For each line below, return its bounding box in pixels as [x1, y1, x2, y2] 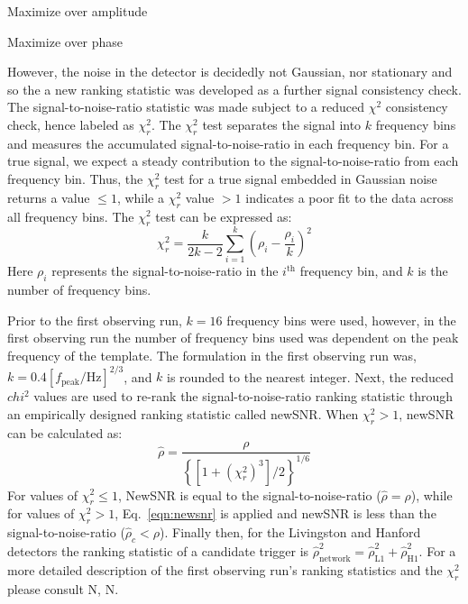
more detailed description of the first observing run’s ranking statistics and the [7, 560, 443, 579]
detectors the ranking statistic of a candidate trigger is [7, 541, 309, 560]
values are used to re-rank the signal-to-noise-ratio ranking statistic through [33, 387, 453, 406]
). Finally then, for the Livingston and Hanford [160, 523, 421, 542]
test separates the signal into [202, 114, 362, 133]
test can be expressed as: [155, 206, 292, 225]
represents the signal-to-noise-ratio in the [51, 261, 279, 280]
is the [418, 261, 448, 280]
